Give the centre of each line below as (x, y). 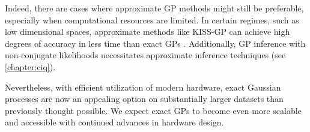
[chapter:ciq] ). (30, 66)
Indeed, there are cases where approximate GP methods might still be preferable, (154, 8)
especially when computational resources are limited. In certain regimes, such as (152, 19)
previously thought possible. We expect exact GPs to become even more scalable (153, 110)
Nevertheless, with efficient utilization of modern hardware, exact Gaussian (143, 87)
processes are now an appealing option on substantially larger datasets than (144, 99)
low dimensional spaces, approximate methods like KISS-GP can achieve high (147, 31)
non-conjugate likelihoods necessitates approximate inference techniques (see (145, 55)
